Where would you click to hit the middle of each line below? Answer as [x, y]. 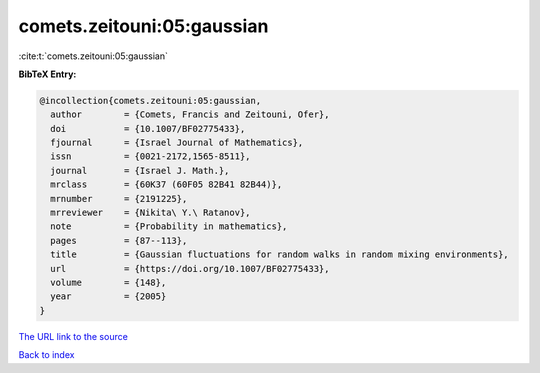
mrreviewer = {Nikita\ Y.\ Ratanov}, [150, 213]
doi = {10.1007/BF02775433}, [148, 128]
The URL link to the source [73, 336]
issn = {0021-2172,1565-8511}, [150, 156]
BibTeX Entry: [47, 74]
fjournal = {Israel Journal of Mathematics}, [177, 143]
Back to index [46, 355]
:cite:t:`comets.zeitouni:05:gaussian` [93, 56]
